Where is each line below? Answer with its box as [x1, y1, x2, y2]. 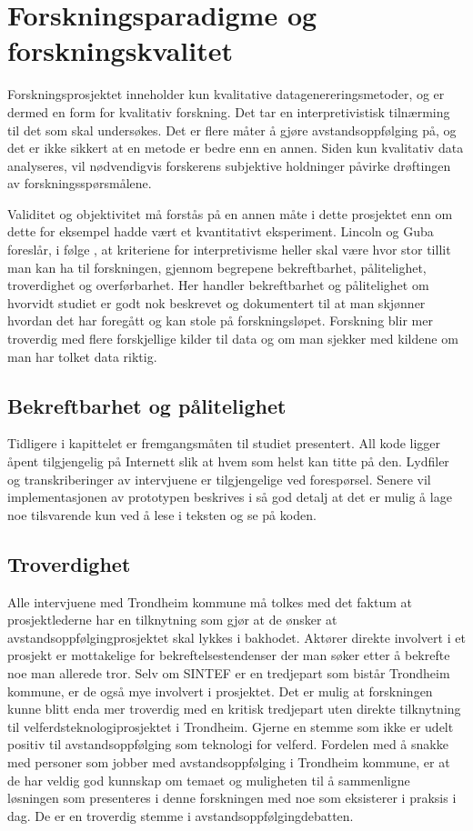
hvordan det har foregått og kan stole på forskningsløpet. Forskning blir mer [7, 311, 433, 330]
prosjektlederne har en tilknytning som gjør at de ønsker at [7, 610, 337, 629]
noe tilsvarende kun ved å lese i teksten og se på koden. [7, 505, 317, 524]
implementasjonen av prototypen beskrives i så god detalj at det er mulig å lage [7, 487, 452, 506]
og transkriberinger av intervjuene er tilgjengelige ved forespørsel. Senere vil [7, 469, 431, 488]
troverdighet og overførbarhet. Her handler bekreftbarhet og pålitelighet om [7, 275, 429, 295]
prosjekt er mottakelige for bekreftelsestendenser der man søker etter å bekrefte [7, 646, 450, 665]
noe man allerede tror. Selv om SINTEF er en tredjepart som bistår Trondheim [7, 663, 450, 682]
